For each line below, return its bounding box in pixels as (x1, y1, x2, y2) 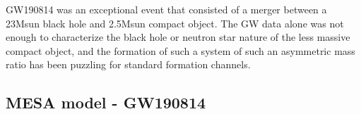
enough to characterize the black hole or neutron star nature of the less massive (6, 30, 350, 44)
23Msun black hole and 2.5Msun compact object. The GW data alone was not (6, 15, 344, 30)
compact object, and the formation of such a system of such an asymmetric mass (6, 43, 355, 58)
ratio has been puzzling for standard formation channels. (6, 57, 251, 72)
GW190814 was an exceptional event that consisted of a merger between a (6, 2, 327, 16)
